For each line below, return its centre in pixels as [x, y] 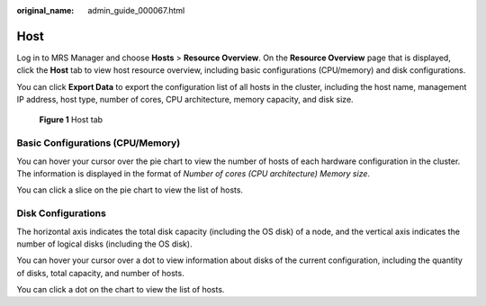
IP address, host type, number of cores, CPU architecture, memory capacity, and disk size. [185, 100]
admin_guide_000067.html [136, 10]
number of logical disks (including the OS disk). [104, 244]
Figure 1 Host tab [71, 120]
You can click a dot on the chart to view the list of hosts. [121, 290]
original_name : [45, 10]
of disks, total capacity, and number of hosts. [100, 273]
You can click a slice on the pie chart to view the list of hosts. [130, 190]
